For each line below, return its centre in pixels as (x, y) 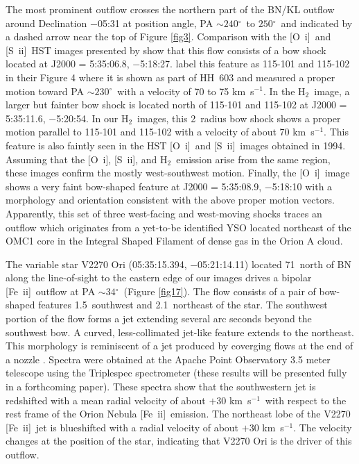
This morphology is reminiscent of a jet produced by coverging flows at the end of (179, 346)
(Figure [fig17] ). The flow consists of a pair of (220, 291)
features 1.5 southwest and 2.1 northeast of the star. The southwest (183, 305)
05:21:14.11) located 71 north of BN (275, 264)
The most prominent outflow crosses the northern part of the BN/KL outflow (170, 9)
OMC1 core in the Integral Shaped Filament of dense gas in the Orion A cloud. (174, 241)
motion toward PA (45, 91)
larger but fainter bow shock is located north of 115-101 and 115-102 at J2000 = (176, 105)
